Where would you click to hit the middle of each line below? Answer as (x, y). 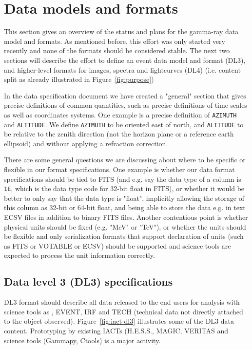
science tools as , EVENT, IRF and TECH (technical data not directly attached (124, 311)
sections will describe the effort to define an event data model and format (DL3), (125, 60)
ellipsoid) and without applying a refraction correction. (86, 143)
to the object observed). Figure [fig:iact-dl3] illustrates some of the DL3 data (119, 321)
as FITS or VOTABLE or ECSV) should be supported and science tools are (117, 245)
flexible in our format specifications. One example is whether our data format (119, 169)
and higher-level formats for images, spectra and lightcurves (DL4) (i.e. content (122, 69)
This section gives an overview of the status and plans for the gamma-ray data (121, 31)
